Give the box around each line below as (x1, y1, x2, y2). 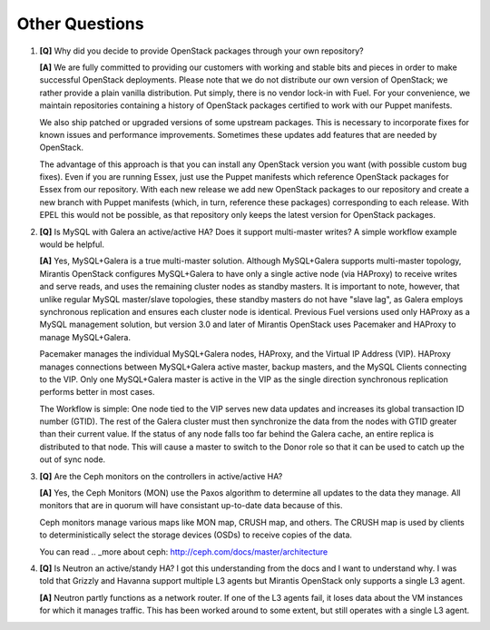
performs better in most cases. (39, 387, 155, 398)
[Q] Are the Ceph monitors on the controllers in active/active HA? (39, 470, 283, 481)
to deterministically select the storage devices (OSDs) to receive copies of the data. (39, 529, 353, 540)
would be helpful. (39, 239, 104, 250)
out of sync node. (39, 454, 106, 465)
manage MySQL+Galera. (39, 331, 132, 342)
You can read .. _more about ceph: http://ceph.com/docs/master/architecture (39, 546, 328, 557)
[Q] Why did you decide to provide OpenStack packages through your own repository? (39, 45, 364, 56)
